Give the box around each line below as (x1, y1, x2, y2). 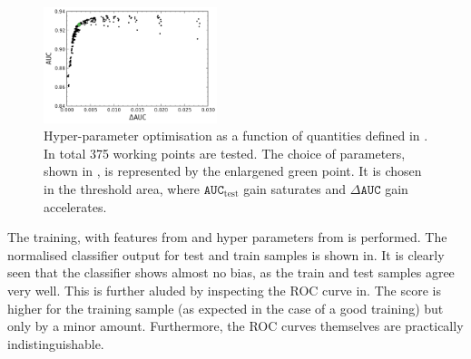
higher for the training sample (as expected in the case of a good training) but (7, 298, 444, 317)
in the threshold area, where (44, 179, 201, 198)
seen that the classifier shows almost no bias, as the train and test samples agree (7, 263, 455, 282)
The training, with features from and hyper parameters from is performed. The (7, 228, 447, 247)
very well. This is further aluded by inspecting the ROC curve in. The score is (7, 280, 441, 299)
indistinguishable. (7, 334, 104, 353)
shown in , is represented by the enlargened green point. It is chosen (44, 161, 422, 180)
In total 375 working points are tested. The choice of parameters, (44, 143, 406, 162)
